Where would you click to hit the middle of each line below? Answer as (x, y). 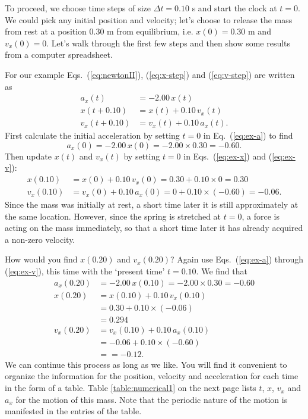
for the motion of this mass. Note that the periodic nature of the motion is (152, 399)
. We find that (222, 271)
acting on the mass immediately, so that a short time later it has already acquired (154, 228)
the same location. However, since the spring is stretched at (113, 216)
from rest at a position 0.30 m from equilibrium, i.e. (99, 31)
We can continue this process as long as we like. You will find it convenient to (146, 364)
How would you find (41, 259)
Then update (28, 156)
